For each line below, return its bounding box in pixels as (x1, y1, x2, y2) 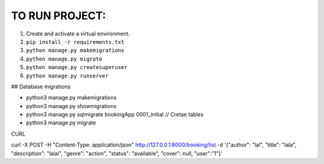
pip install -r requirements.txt (26, 38, 125, 45)
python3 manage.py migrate (26, 119, 96, 126)
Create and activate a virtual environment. (26, 30, 130, 37)
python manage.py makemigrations (26, 47, 125, 54)
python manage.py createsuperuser (26, 64, 128, 71)
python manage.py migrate (26, 55, 103, 62)
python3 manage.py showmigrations (26, 102, 117, 109)
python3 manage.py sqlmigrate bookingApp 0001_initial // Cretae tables (26, 111, 204, 118)
